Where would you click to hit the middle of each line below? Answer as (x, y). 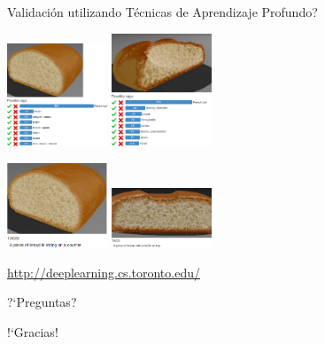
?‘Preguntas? (42, 302)
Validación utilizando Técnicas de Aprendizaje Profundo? (162, 12)
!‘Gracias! (33, 331)
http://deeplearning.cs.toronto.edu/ (104, 272)
